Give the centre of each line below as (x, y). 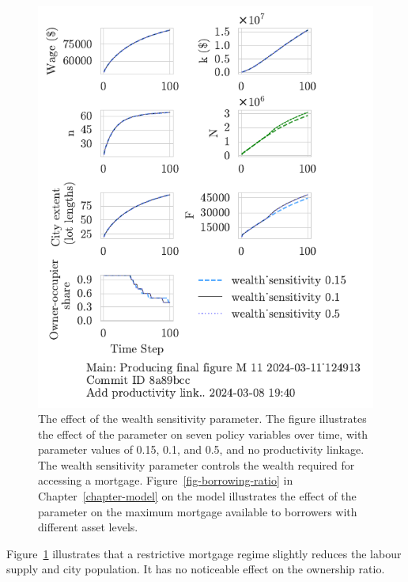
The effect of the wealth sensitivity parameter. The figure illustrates (202, 418)
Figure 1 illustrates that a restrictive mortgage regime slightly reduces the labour (204, 553)
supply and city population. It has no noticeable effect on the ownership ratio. (196, 569)
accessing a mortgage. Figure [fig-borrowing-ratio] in (166, 480)
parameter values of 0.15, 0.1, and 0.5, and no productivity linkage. (201, 449)
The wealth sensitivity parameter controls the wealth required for (196, 464)
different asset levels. (88, 527)
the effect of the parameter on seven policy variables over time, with (203, 434)
